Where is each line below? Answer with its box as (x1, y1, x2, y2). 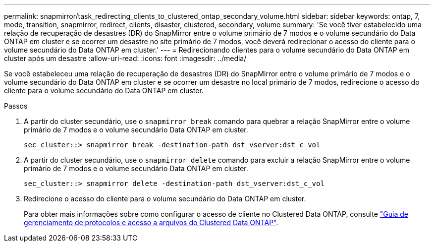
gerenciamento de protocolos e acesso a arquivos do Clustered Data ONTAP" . (24, 218, 278, 227)
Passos (4, 102, 28, 110)
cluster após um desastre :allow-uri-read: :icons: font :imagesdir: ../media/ (4, 54, 247, 62)
